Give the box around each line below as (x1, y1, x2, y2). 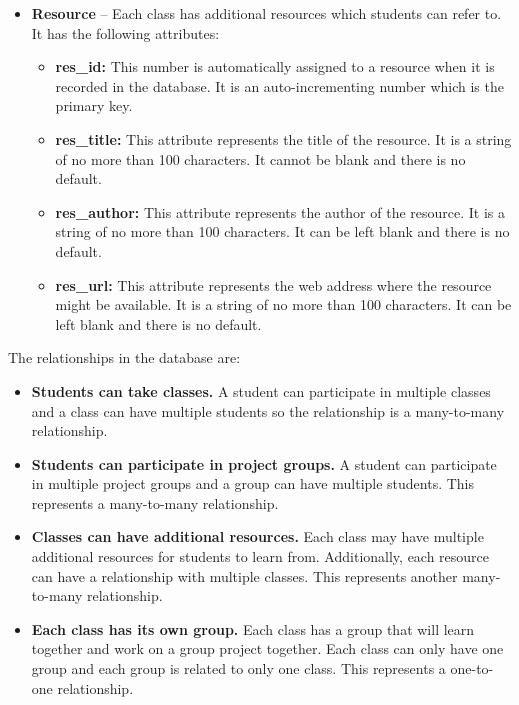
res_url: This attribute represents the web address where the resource (55, 274, 492, 295)
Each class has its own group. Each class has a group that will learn (31, 618, 475, 639)
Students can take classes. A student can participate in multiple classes (31, 380, 491, 401)
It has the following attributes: (31, 22, 220, 43)
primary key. (55, 95, 133, 116)
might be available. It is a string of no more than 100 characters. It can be (55, 294, 512, 315)
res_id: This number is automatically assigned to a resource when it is (55, 56, 495, 77)
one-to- (450, 658, 494, 679)
